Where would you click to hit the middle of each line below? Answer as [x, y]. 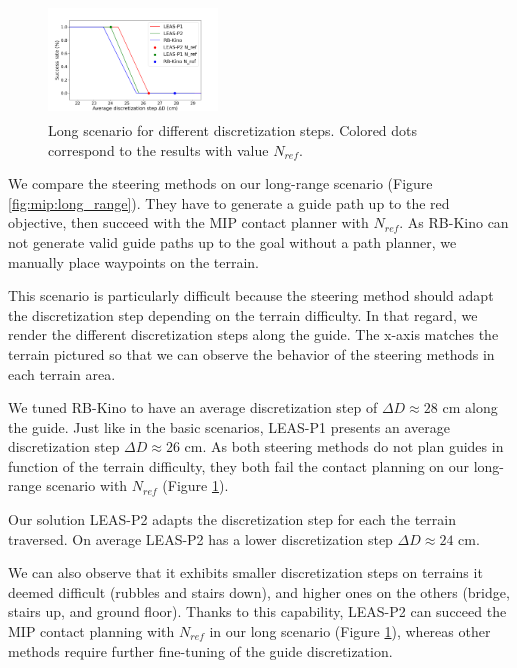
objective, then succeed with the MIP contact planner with [188, 222]
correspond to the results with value [158, 149]
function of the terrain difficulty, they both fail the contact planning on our [239, 465]
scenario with [87, 485]
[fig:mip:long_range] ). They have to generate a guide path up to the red [229, 202]
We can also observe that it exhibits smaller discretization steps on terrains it [245, 572]
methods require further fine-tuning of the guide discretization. [200, 650]
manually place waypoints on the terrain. [134, 261]
